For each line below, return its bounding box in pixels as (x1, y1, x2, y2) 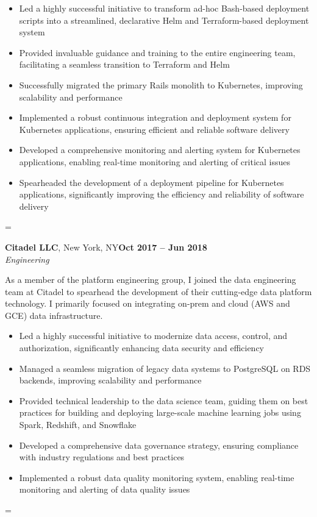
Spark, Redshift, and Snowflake (19, 418, 137, 431)
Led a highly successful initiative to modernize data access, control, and (19, 329, 288, 342)
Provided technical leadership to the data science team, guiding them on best (19, 394, 308, 407)
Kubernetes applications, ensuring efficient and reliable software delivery (19, 123, 290, 135)
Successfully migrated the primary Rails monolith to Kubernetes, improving (19, 78, 303, 91)
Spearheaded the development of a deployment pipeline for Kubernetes (19, 176, 284, 188)
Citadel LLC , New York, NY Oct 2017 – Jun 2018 (5, 240, 207, 253)
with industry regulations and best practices (19, 451, 185, 463)
